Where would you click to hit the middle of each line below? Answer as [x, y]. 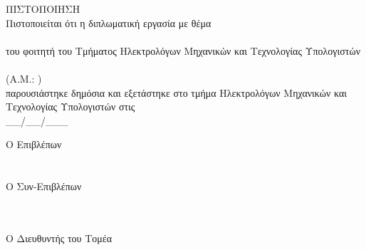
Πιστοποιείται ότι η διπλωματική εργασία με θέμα [109, 22]
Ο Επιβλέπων [34, 144]
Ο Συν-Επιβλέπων [44, 186]
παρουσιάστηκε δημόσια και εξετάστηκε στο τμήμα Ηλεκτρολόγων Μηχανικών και [177, 92]
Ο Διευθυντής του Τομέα [59, 238]
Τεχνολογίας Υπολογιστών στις [70, 106]
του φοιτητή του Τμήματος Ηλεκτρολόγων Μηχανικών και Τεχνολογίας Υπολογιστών [183, 50]
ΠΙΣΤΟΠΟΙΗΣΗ [43, 9]
